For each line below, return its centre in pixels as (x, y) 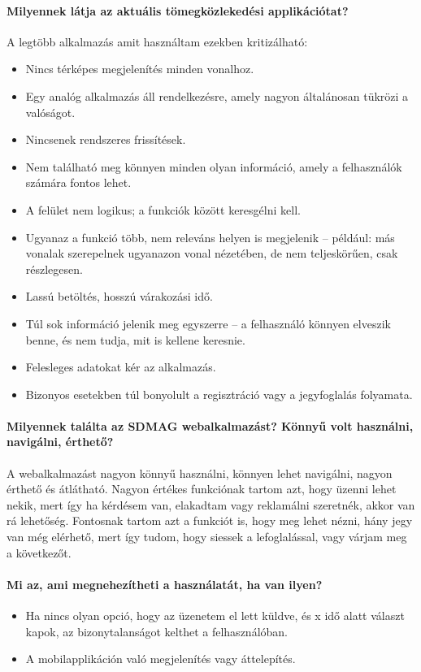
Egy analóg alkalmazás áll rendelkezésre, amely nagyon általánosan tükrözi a (217, 95)
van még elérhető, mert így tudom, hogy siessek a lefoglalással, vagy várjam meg (207, 537)
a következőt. (39, 552)
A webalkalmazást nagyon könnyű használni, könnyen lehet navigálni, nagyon (200, 473)
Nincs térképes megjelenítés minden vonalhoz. (140, 69)
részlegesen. (54, 269)
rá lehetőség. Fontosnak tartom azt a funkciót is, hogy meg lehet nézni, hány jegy (210, 520)
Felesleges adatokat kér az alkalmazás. (121, 367)
